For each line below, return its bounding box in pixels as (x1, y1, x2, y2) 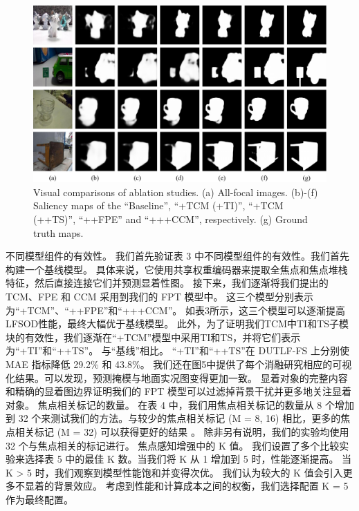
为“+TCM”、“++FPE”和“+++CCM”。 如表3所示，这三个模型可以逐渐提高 (6, 302, 345, 317)
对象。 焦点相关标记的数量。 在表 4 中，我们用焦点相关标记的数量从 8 (6, 397, 322, 412)
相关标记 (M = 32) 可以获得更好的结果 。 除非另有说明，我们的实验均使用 (15, 424, 349, 438)
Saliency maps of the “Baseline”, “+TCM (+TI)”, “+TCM (33, 198, 284, 213)
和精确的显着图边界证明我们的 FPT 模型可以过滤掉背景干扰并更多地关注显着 (6, 384, 352, 398)
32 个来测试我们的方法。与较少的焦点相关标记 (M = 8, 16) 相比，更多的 (18, 411, 341, 425)
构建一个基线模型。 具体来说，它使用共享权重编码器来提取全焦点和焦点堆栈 (6, 262, 348, 276)
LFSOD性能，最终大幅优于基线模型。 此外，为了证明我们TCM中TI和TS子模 (6, 316, 349, 331)
